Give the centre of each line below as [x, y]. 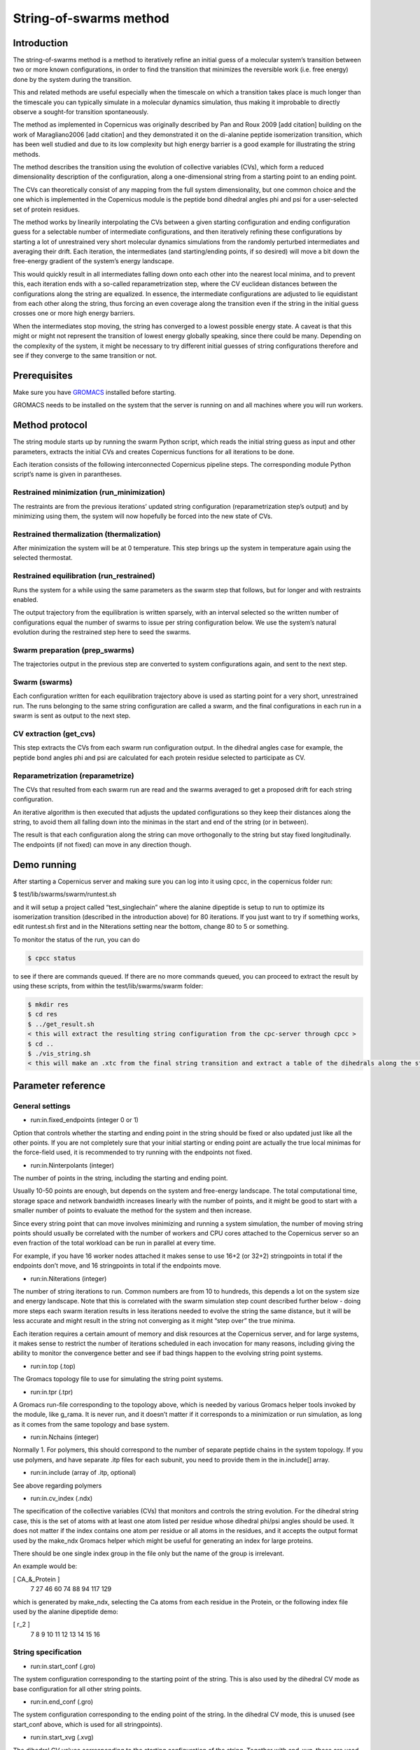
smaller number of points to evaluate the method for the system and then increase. [132, 1210]
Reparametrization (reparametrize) [73, 776]
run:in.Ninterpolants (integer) [72, 1165]
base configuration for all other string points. [77, 1689]
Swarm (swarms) [43, 682]
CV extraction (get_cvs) [54, 734]
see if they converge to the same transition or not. [85, 356]
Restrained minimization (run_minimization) [89, 492]
